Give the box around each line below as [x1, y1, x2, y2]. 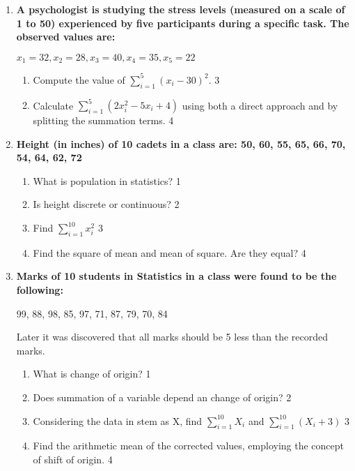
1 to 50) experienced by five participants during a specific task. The [16, 15, 349, 30]
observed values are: [16, 29, 116, 44]
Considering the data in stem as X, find [33, 413, 203, 428]
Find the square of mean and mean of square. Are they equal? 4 [33, 245, 306, 260]
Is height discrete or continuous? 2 [33, 197, 180, 211]
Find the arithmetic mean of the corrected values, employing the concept [33, 438, 345, 453]
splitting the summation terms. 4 [33, 113, 174, 128]
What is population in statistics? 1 [33, 173, 181, 188]
